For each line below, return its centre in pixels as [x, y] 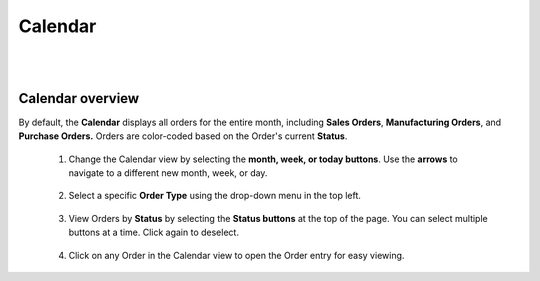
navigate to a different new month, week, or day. [168, 173]
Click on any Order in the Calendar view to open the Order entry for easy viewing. [236, 255]
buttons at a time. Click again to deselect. [154, 232]
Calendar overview [79, 98]
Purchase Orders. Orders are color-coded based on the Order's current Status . [183, 136]
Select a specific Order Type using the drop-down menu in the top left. [215, 196]
